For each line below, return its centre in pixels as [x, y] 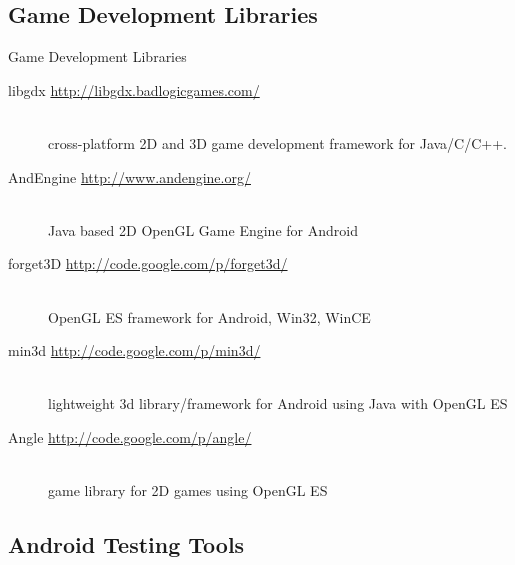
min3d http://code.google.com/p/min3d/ [134, 350]
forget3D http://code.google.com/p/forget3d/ [148, 263]
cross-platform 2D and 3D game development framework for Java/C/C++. [278, 142]
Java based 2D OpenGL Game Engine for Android [203, 229]
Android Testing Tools [126, 544]
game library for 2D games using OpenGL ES [188, 490]
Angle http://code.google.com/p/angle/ [130, 436]
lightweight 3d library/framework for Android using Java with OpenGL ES [278, 403]
